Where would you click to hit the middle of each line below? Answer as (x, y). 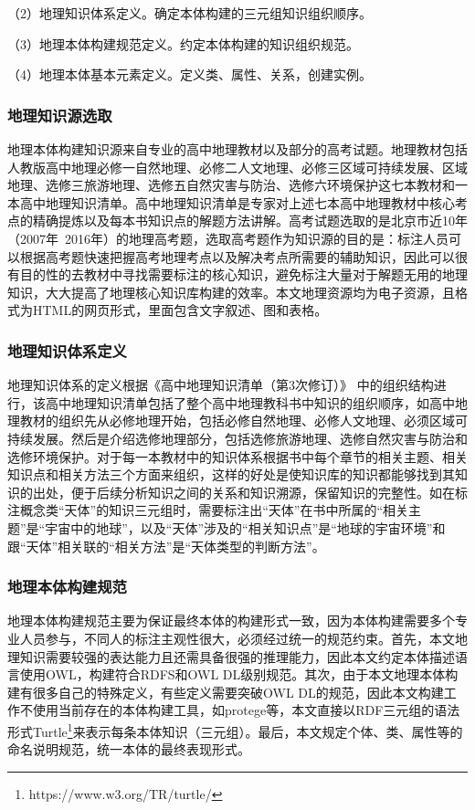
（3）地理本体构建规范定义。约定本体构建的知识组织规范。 (183, 43)
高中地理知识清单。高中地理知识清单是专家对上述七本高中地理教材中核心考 (243, 202)
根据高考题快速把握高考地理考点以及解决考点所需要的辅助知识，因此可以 (237, 256)
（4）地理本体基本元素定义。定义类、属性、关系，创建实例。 (190, 74)
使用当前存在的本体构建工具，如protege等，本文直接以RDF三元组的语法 (246, 710)
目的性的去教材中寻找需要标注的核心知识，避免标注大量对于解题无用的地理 (243, 274)
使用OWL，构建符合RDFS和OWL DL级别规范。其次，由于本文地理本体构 (239, 674)
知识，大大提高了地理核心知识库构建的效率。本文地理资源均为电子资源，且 (231, 292)
